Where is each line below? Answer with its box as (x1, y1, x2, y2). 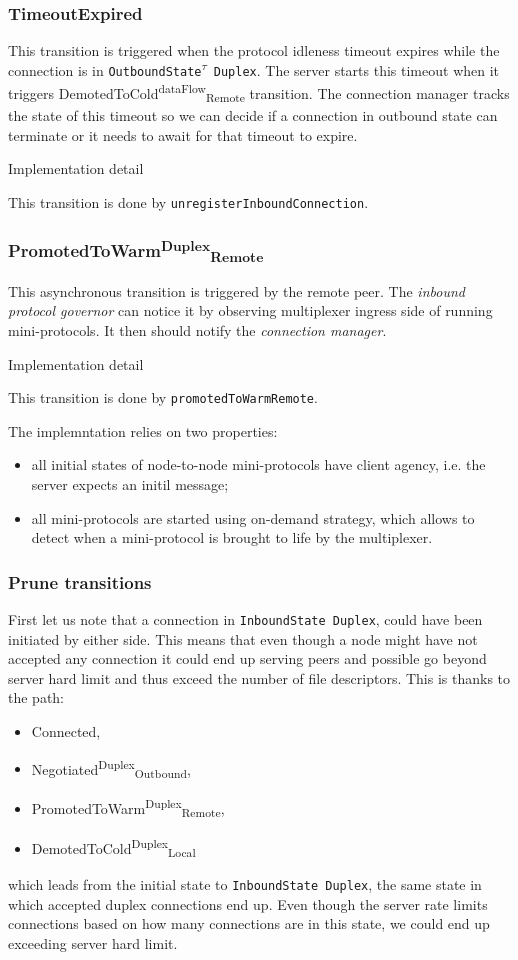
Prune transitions (8, 569, 152, 594)
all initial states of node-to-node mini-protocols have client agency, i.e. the (31, 454, 486, 475)
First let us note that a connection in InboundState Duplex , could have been (8, 609, 483, 630)
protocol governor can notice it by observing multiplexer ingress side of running (8, 300, 493, 321)
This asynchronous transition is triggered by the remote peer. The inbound (8, 280, 465, 301)
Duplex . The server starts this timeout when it (213, 59, 500, 80)
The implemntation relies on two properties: (8, 420, 278, 441)
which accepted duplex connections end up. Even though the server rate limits (8, 893, 488, 914)
